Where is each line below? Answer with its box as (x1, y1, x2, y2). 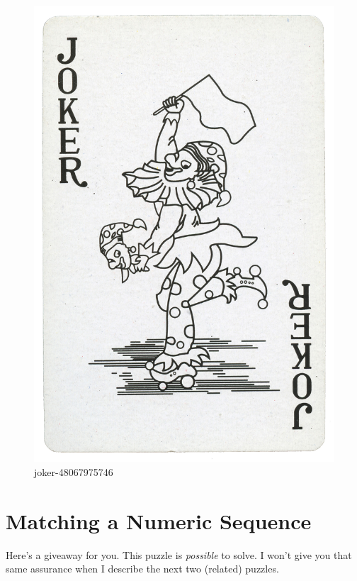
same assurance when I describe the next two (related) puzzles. (6, 561, 279, 576)
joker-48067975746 (34, 464, 113, 479)
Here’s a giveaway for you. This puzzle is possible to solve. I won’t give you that (6, 547, 352, 562)
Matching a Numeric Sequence (6, 506, 312, 535)
